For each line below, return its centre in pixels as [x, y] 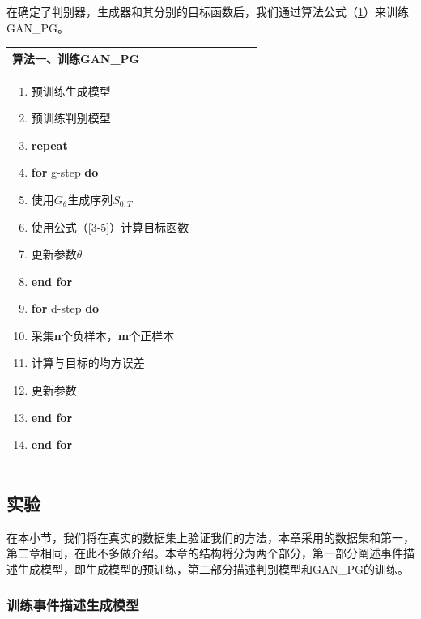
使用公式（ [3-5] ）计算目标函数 [110, 226]
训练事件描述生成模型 [73, 605]
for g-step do [65, 172]
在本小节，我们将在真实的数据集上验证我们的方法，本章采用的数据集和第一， [210, 537]
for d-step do [65, 308]
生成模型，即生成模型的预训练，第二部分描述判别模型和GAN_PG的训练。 [213, 568]
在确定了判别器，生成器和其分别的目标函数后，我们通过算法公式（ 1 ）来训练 [208, 11]
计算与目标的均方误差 [88, 363]
